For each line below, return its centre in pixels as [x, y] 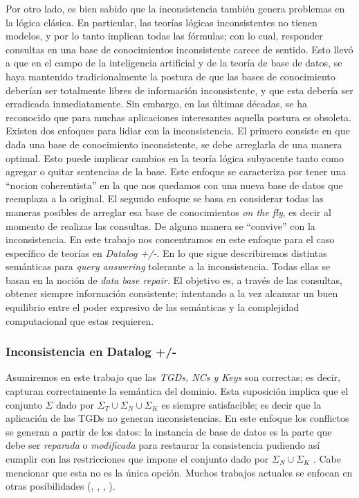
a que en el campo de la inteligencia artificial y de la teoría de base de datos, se [174, 63]
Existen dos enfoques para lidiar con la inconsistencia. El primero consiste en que [178, 131]
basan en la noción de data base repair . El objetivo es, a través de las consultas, [174, 279]
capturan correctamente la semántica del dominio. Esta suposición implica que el [177, 391]
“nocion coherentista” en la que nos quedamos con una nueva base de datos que [174, 185]
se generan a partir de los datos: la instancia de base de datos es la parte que [169, 431]
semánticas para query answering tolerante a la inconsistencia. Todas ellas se [168, 266]
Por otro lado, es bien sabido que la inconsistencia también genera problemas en [175, 8]
